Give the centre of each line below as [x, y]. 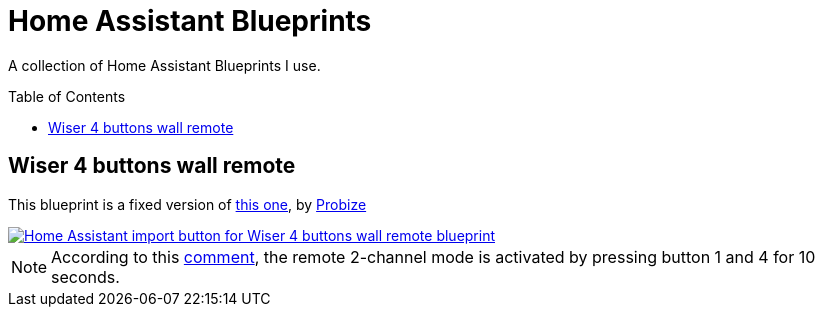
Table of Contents [67, 96]
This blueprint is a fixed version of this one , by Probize [187, 204]
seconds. [85, 276]
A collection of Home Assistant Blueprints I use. [164, 65]
